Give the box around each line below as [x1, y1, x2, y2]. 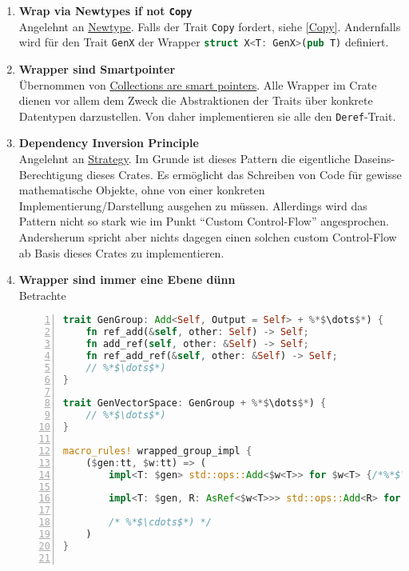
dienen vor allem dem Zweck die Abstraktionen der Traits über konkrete [18, 92, 373, 109]
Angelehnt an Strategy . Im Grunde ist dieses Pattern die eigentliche [18, 150, 351, 166]
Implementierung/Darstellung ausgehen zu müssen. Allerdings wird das [18, 197, 367, 214]
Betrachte [18, 286, 66, 303]
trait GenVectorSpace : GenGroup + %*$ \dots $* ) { [62, 397, 327, 409]
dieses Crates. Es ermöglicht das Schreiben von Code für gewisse [86, 166, 402, 182]
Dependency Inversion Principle [18, 134, 199, 151]
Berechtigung [18, 166, 83, 182]
